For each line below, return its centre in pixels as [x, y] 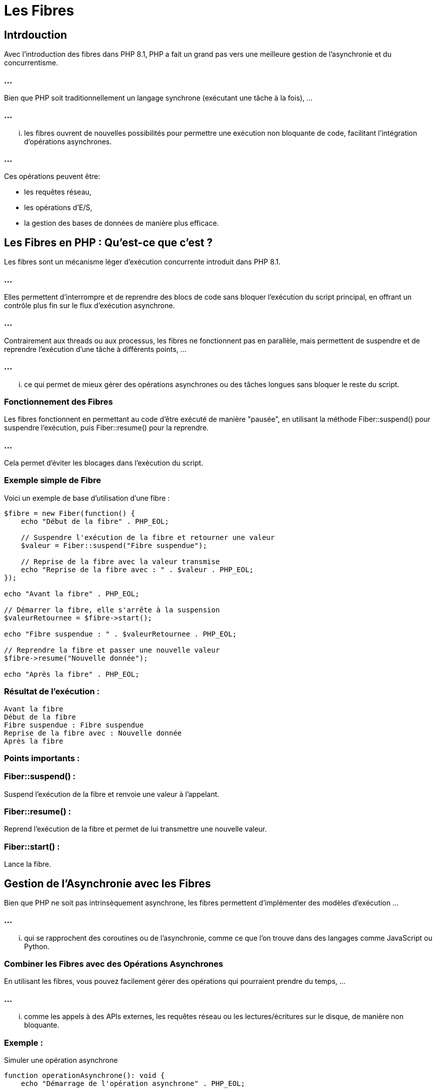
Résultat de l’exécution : [52, 692]
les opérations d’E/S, [58, 208]
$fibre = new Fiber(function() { [70, 513]
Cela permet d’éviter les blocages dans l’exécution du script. [104, 463]
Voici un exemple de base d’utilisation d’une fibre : [87, 498]
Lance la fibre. [28, 864]
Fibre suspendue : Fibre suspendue [74, 725]
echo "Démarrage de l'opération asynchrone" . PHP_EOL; [133, 1083]
